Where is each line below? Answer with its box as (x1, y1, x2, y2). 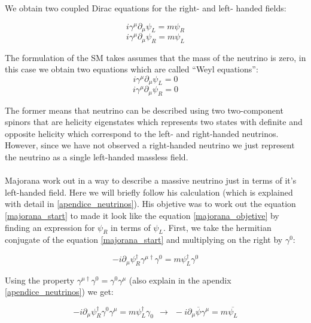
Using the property (5, 273, 75, 286)
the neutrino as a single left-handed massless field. (5, 150, 188, 163)
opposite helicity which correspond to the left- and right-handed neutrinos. (5, 127, 279, 139)
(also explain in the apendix (129, 273, 231, 286)
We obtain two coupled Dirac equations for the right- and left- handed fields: (5, 2, 286, 14)
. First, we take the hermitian (163, 221, 272, 233)
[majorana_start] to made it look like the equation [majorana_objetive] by (5, 209, 279, 221)
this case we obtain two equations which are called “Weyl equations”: (5, 63, 258, 75)
